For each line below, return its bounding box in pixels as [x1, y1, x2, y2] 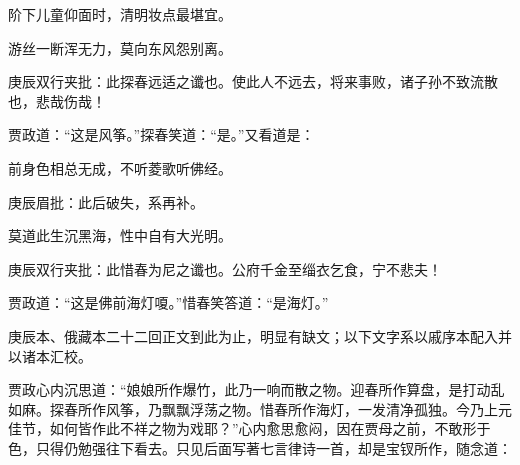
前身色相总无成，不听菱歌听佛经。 [8, 157, 232, 178]
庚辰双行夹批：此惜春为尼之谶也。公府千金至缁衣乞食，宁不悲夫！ [8, 258, 442, 279]
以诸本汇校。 [8, 345, 92, 366]
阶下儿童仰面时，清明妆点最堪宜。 [8, 4, 232, 24]
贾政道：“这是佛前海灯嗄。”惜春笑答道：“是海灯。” [8, 292, 329, 313]
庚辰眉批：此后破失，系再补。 [8, 191, 204, 212]
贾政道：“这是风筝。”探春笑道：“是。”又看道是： [8, 124, 315, 145]
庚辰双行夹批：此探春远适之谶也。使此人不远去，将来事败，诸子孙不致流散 [8, 71, 498, 92]
